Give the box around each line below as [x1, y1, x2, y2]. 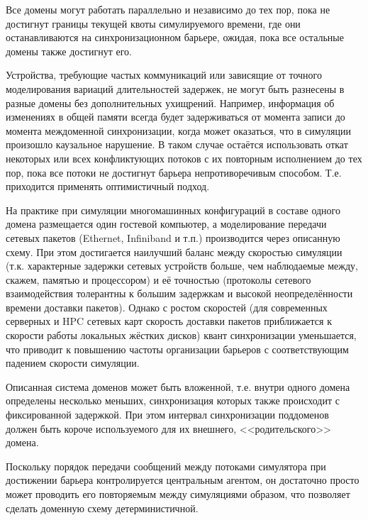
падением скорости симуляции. [6, 355, 140, 370]
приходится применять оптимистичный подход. [6, 179, 210, 194]
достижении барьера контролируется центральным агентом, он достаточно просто [6, 472, 359, 487]
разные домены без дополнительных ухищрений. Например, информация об [6, 95, 335, 110]
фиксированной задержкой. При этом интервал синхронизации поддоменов [6, 407, 329, 422]
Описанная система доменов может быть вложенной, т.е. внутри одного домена [6, 379, 350, 394]
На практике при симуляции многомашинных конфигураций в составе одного [6, 202, 340, 217]
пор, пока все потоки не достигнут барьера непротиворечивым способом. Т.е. [6, 165, 342, 179]
